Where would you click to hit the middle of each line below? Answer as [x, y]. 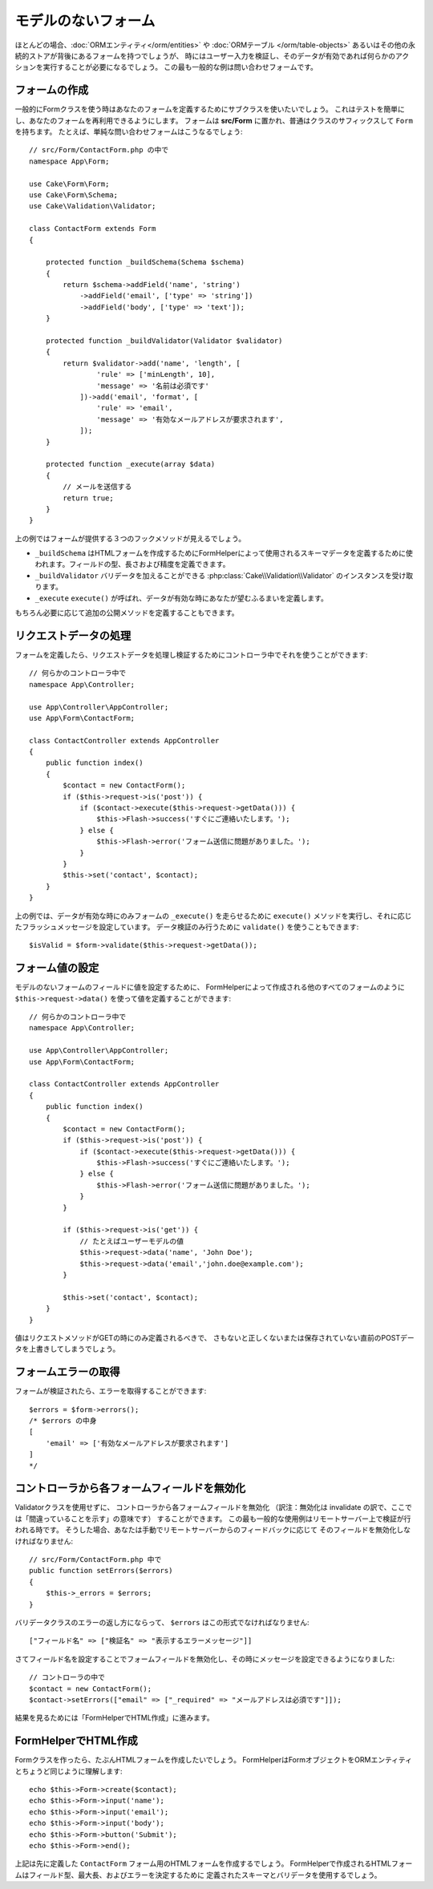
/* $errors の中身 [63, 1421]
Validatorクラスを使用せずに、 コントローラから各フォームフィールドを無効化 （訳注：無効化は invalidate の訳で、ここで [214, 1507]
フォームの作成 [52, 90]
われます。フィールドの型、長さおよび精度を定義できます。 [132, 564]
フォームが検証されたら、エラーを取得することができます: [111, 1391]
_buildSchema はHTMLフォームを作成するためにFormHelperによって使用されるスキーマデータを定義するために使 [224, 553]
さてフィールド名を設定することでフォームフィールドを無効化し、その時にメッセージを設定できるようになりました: [205, 1659]
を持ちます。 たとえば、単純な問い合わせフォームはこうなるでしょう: [129, 131]
